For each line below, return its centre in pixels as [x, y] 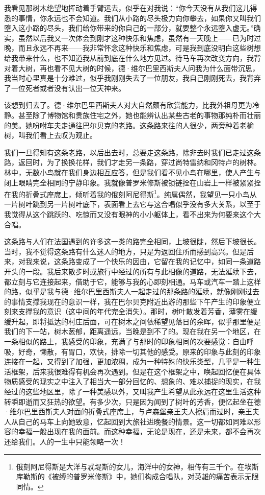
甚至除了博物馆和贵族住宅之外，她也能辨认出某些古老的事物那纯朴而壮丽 [139, 115]
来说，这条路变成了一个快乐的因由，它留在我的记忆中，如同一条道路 [147, 261]
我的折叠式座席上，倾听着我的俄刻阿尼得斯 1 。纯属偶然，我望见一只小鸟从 [134, 193]
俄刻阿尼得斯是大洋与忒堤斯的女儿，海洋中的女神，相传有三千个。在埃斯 [137, 466]
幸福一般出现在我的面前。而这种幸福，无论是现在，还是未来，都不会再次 [139, 431]
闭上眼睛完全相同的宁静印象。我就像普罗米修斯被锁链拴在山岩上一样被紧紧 [129, 182]
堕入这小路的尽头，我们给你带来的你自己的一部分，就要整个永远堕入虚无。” [129, 28]
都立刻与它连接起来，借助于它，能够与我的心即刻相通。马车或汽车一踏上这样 [132, 281]
